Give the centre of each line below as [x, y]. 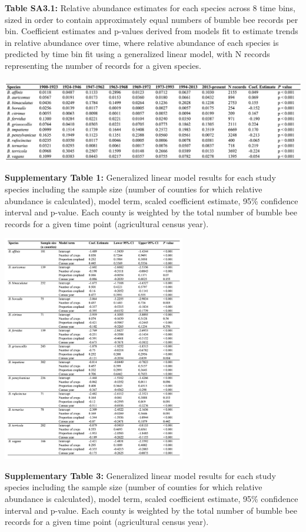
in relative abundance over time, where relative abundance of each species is [142, 42]
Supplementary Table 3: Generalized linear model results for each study [140, 475]
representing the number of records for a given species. [103, 65]
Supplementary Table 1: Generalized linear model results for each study [140, 177]
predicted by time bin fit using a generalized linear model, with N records [137, 54]
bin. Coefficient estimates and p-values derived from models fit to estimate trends [152, 31]
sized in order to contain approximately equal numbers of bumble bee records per [152, 19]
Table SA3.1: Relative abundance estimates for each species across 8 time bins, [150, 8]
